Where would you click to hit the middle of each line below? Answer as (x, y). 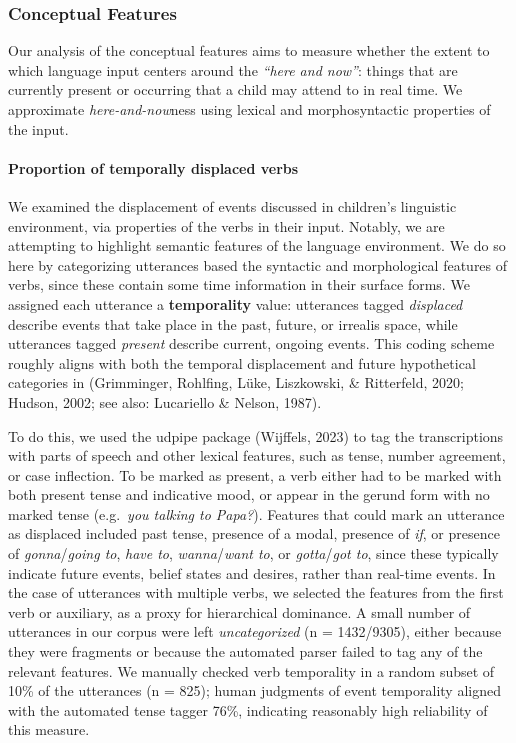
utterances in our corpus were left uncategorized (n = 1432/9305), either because (255, 631)
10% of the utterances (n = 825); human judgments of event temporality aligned (254, 690)
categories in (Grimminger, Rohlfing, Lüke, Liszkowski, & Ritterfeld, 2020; (236, 382)
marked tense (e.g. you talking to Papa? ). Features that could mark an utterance (256, 513)
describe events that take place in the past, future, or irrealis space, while (233, 323)
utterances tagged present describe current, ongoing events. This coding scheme (251, 343)
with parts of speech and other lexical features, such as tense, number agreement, (257, 455)
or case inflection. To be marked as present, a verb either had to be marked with (255, 474)
